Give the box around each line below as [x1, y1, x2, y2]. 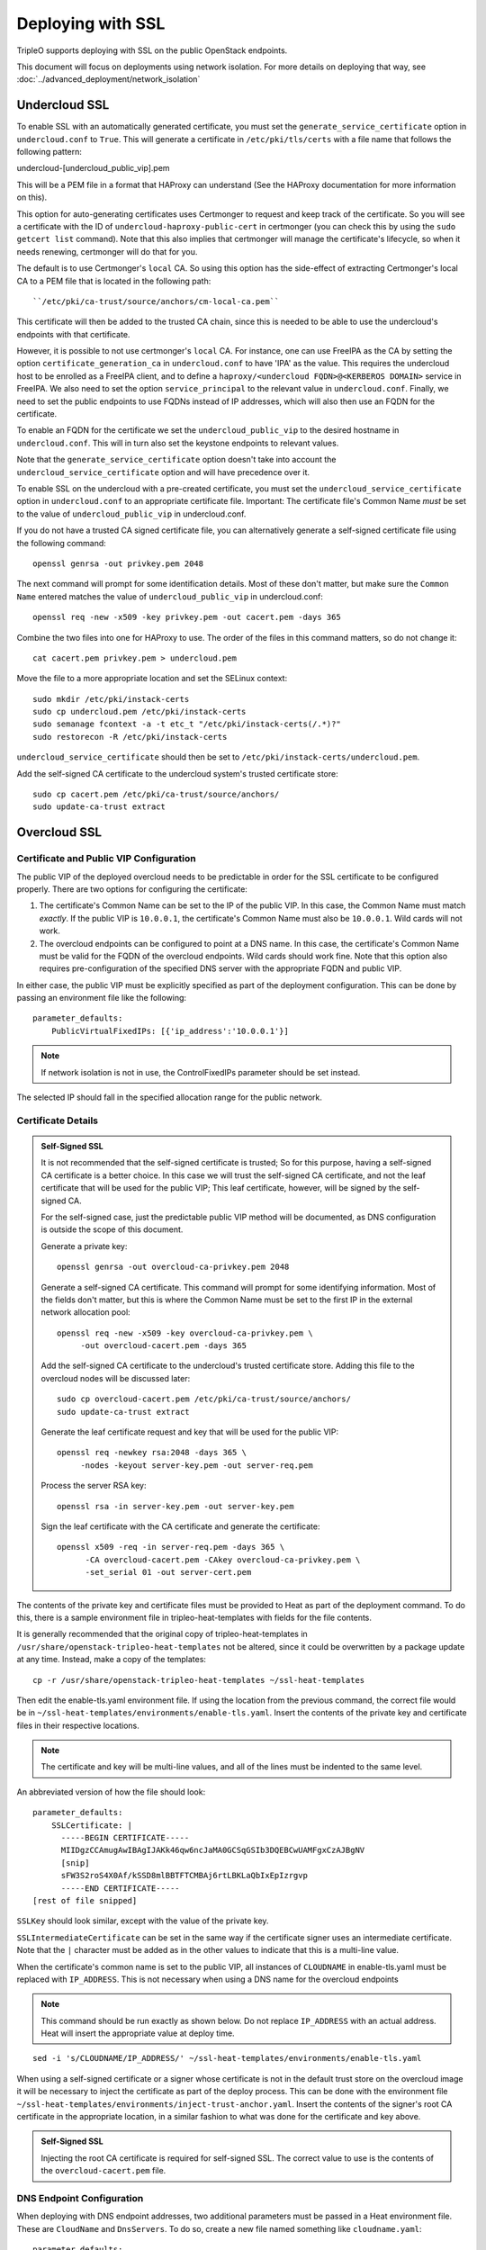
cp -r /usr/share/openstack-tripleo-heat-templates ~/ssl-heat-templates [32, 1675, 365, 1685]
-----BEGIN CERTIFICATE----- [60, 1832, 190, 1843]
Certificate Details [16, 1114, 99, 1127]
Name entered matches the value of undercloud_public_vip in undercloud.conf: [16, 590, 324, 602]
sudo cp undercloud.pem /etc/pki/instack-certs [32, 706, 247, 717]
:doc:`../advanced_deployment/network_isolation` [16, 74, 201, 85]
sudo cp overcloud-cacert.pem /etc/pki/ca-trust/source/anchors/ [57, 1394, 351, 1404]
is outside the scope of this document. [40, 1224, 184, 1235]
